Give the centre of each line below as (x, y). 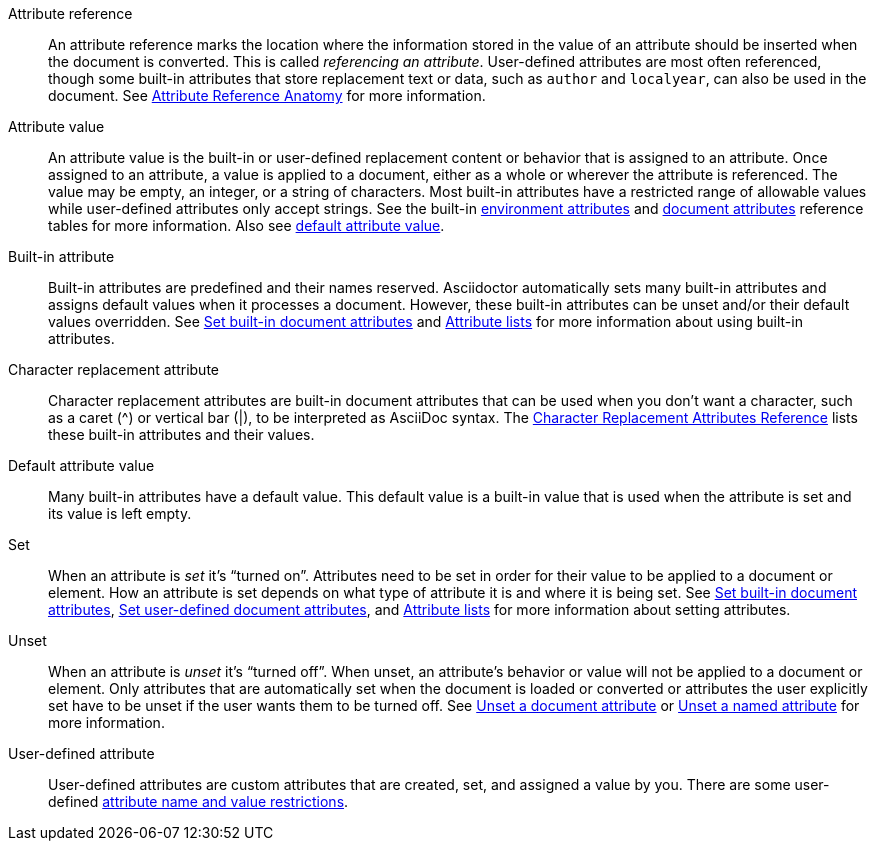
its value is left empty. (120, 513)
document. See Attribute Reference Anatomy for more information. (267, 95)
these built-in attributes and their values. (181, 434)
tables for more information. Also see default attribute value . (246, 225)
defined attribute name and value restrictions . (198, 801)
